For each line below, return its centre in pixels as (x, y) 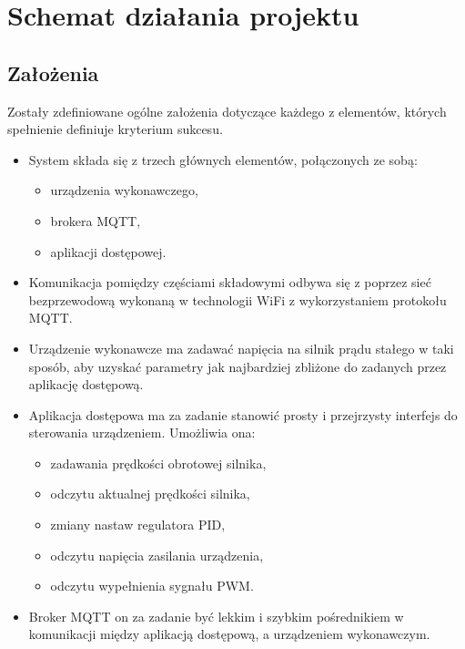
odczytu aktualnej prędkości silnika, (150, 494)
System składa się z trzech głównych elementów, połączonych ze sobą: (223, 159)
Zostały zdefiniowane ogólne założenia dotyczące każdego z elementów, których (227, 111)
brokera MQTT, (96, 220)
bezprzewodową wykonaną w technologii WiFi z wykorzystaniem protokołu (238, 299)
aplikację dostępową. (86, 384)
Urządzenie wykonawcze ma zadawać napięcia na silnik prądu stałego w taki (241, 348)
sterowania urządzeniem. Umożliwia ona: (142, 433)
